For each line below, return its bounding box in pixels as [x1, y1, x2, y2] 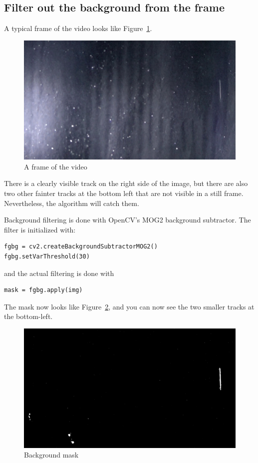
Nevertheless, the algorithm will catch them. [4, 197, 139, 208]
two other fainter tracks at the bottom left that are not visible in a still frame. [4, 188, 244, 198]
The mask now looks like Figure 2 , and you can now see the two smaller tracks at [4, 301, 255, 311]
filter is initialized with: [4, 224, 76, 234]
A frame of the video [24, 161, 87, 171]
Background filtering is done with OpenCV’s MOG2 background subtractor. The [4, 214, 251, 225]
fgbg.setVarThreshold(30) [4, 253, 90, 260]
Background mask [24, 449, 79, 460]
